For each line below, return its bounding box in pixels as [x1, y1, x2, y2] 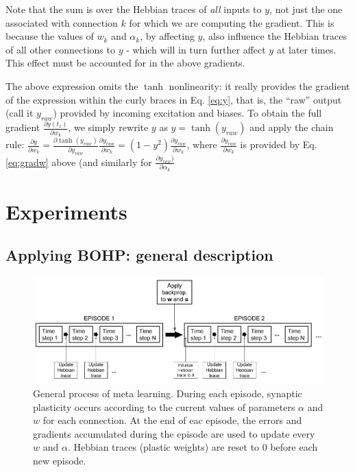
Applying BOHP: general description [5, 244, 273, 265]
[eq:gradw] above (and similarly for [5, 154, 152, 169]
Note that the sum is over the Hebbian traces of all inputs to [5, 2, 262, 16]
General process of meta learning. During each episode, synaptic [33, 386, 302, 400]
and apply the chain [249, 120, 334, 134]
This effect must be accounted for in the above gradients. [5, 56, 245, 70]
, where [186, 137, 217, 152]
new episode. [33, 453, 86, 467]
